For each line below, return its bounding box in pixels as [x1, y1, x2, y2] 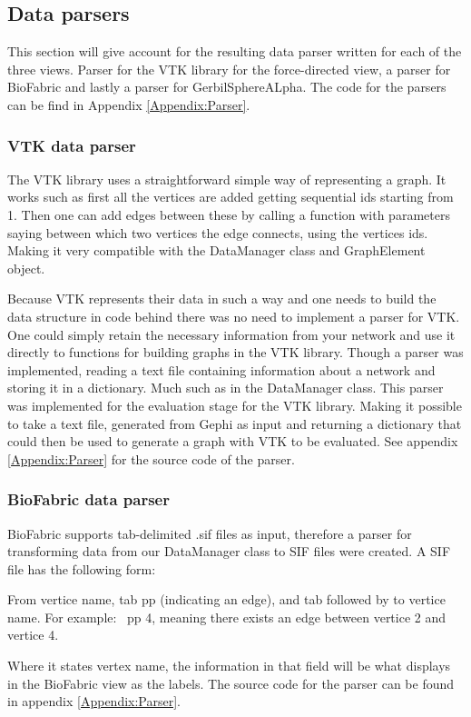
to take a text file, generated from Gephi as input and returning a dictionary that [7, 413, 462, 433]
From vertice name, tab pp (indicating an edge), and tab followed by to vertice [7, 590, 446, 609]
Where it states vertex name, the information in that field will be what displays [7, 656, 451, 675]
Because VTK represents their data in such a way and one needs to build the [7, 289, 437, 308]
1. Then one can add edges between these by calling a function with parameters [7, 204, 450, 224]
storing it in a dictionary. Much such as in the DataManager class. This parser [7, 378, 444, 397]
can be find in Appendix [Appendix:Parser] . [7, 95, 250, 114]
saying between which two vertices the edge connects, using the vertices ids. [7, 223, 428, 242]
